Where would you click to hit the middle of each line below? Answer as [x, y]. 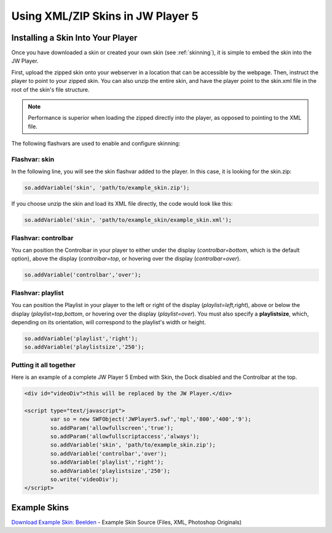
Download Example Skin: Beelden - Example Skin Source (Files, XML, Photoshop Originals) [127, 522]
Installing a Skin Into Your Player [74, 38]
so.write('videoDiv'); [85, 479]
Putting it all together [44, 365]
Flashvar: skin [33, 159]
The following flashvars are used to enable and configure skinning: [96, 144]
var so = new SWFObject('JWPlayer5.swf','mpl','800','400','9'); [151, 419]
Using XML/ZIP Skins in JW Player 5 [105, 16]
